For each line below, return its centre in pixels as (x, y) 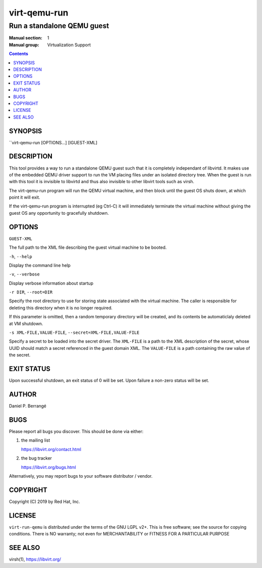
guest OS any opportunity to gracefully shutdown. (59, 213)
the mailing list (36, 440)
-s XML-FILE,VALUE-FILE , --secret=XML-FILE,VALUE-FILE (74, 332)
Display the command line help (40, 265)
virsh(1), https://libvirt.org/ (35, 559)
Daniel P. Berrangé (28, 406)
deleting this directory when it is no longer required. (61, 308)
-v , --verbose (24, 274)
